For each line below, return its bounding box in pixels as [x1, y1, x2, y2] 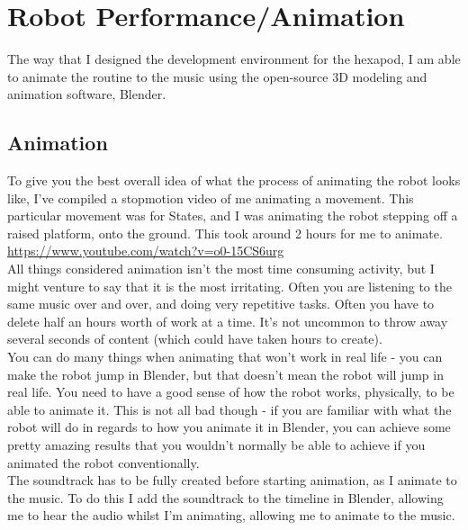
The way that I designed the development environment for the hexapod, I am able [7, 49, 461, 68]
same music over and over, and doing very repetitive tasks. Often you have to [7, 294, 435, 313]
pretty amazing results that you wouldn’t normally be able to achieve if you [7, 436, 426, 454]
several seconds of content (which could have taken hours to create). [7, 329, 382, 348]
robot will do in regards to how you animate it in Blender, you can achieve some [7, 418, 451, 436]
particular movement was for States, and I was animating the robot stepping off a [7, 206, 458, 225]
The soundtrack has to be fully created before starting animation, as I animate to [7, 471, 457, 490]
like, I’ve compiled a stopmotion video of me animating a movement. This [7, 188, 414, 207]
